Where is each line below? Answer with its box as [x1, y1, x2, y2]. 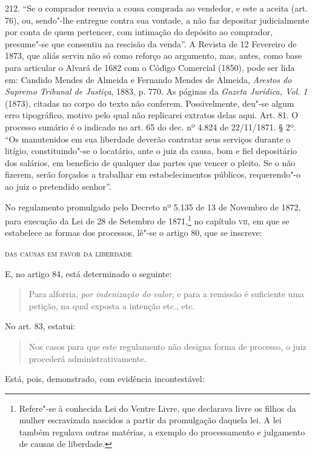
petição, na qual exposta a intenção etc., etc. [28, 299, 195, 312]
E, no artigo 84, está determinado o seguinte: [5, 267, 172, 280]
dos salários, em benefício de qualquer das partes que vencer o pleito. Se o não [5, 156, 296, 169]
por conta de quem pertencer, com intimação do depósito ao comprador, [5, 25, 273, 38]
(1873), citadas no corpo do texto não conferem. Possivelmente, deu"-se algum [5, 96, 294, 109]
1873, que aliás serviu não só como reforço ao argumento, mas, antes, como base [5, 49, 302, 62]
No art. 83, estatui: [5, 320, 76, 332]
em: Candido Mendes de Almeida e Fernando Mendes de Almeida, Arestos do [5, 73, 292, 86]
